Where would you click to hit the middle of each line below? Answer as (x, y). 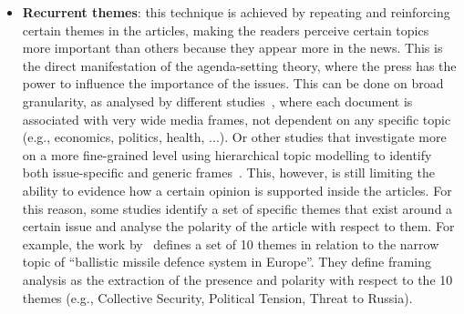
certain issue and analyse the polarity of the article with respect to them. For (238, 226)
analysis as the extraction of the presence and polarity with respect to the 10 (237, 279)
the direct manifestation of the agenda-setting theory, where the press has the (239, 65)
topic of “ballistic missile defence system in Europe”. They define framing (227, 262)
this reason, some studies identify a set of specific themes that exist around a (237, 208)
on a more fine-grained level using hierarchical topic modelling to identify (227, 154)
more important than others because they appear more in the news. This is (232, 48)
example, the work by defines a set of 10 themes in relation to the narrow (231, 243)
